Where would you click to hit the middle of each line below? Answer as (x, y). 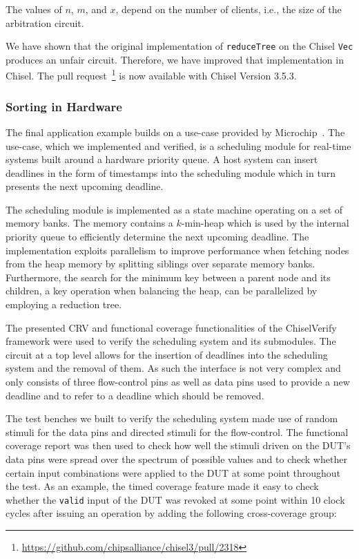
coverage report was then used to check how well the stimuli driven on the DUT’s (178, 445)
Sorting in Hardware (64, 106)
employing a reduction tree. (64, 304)
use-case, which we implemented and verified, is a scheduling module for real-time (178, 145)
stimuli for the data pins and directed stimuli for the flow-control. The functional (177, 432)
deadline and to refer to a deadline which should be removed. (135, 395)
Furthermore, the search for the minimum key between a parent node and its (168, 277)
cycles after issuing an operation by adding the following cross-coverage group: (171, 513)
